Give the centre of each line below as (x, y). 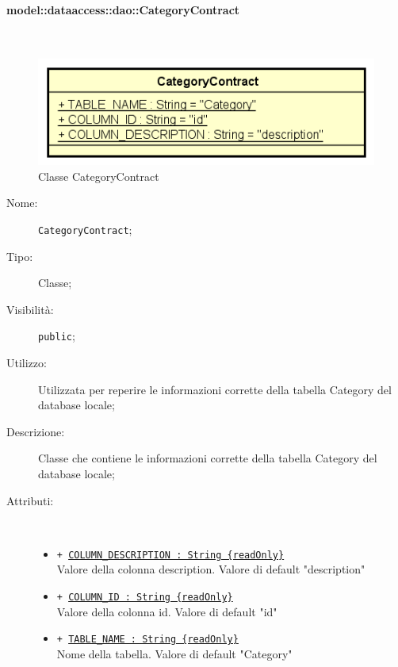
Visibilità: (30, 309)
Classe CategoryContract (99, 176)
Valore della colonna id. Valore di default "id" (167, 611)
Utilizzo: (27, 363)
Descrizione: (36, 431)
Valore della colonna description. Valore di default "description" (211, 569)
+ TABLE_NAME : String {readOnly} (147, 640)
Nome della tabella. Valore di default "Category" (174, 653)
